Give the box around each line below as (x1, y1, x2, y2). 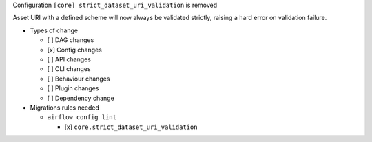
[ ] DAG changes (47, 36, 94, 44)
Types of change (30, 26, 79, 34)
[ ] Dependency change (47, 94, 115, 102)
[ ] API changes (47, 55, 91, 63)
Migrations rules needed (30, 103, 100, 112)
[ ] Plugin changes (47, 84, 99, 92)
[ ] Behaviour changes (47, 74, 110, 83)
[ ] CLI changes (47, 65, 91, 73)
